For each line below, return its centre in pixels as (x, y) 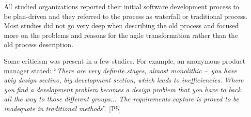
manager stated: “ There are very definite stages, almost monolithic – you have (121, 70)
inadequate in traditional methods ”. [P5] (63, 108)
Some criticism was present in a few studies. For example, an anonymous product (125, 60)
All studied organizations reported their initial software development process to (122, 6)
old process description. (39, 44)
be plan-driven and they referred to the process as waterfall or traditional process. (126, 16)
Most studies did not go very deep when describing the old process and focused (121, 25)
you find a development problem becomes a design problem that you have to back (123, 89)
